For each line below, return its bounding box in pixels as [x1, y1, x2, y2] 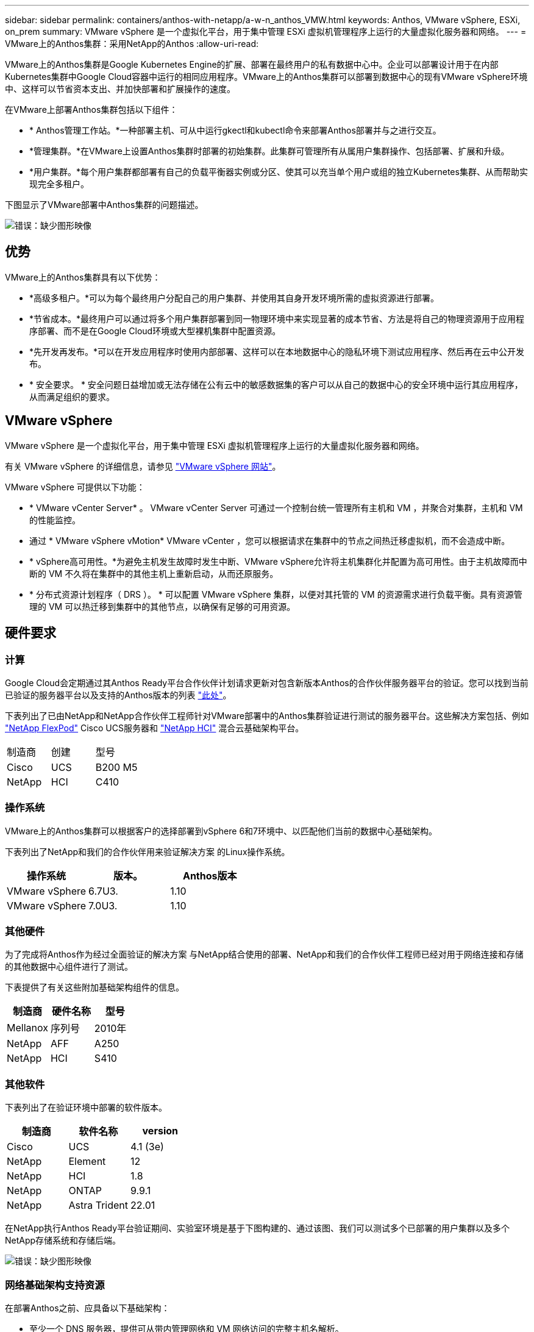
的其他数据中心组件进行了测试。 [5, 961, 133, 972]
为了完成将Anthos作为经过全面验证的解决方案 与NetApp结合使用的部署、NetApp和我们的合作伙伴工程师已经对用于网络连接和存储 [5, 949, 524, 960]
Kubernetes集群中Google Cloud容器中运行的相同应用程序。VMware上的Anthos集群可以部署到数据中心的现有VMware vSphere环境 [5, 71, 528, 82]
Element [68, 1155, 106, 1168]
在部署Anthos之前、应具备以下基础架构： [5, 1302, 170, 1313]
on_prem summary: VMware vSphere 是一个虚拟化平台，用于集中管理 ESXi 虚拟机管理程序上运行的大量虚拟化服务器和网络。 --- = [5, 26, 527, 37]
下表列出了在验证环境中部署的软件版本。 [5, 1102, 167, 1113]
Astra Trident [68, 1199, 129, 1212]
